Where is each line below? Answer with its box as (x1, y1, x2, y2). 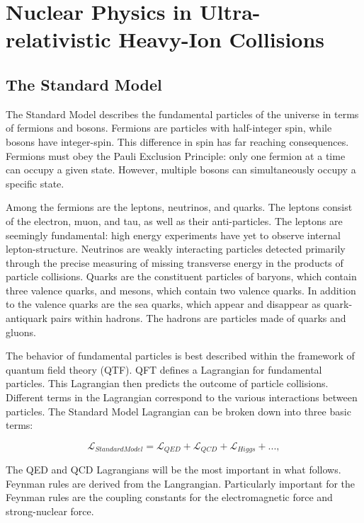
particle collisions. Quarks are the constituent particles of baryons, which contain (6, 269, 357, 284)
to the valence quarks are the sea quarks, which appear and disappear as (6, 297, 321, 311)
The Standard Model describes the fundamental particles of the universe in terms (6, 106, 359, 121)
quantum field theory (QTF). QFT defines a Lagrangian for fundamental (6, 362, 322, 377)
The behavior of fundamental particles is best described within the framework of (6, 348, 355, 363)
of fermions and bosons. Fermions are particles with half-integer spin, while (6, 120, 332, 135)
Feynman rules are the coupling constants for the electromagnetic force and (6, 490, 333, 505)
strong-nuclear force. (6, 504, 94, 519)
